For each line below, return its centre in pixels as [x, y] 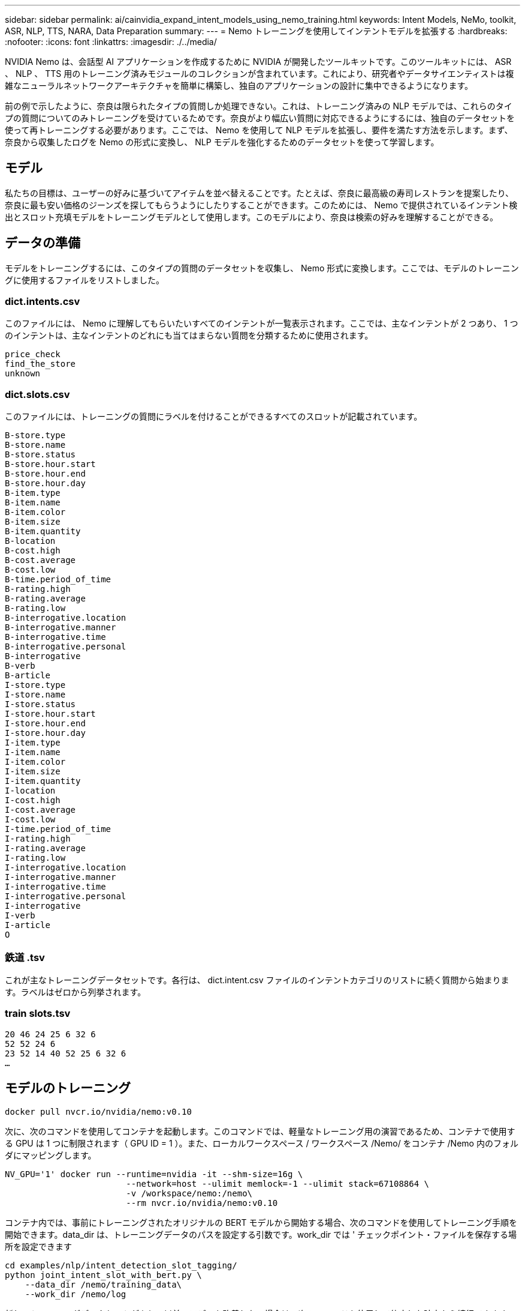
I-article [28, 925]
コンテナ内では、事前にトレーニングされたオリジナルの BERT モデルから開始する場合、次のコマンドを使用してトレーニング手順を [261, 1222]
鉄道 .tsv [25, 957]
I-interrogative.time [55, 887]
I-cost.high [33, 800]
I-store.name [35, 695]
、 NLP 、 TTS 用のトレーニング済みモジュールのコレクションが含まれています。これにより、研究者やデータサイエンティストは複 [260, 74]
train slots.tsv [38, 1014]
